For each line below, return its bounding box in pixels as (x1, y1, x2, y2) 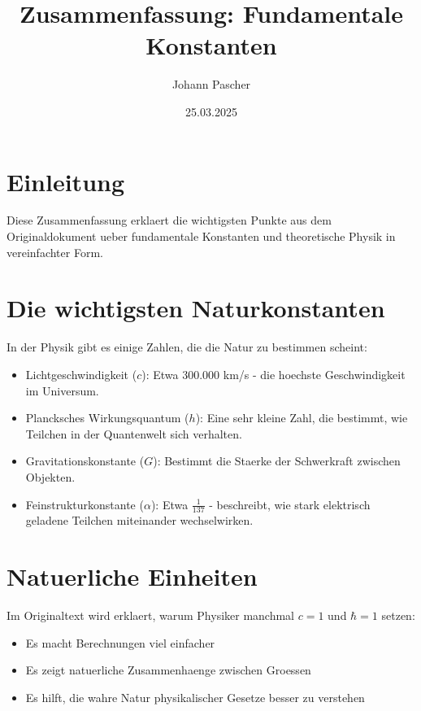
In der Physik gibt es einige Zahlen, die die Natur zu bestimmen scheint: (7, 338, 367, 355)
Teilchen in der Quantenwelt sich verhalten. (25, 425, 242, 442)
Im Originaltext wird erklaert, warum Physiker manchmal (7, 607, 295, 624)
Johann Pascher (171, 76, 251, 93)
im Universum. (25, 382, 99, 399)
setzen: (381, 607, 415, 624)
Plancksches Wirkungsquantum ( (25, 409, 189, 426)
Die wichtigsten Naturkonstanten (7, 291, 385, 325)
